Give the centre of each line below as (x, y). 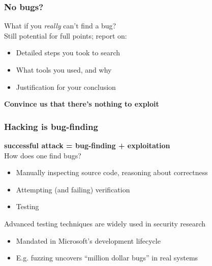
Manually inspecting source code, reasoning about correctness (112, 172)
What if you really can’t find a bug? (60, 26)
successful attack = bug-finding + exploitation (87, 145)
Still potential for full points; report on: (66, 35)
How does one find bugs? (43, 155)
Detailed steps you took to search (68, 53)
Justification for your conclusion (66, 87)
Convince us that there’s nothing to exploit (82, 104)
